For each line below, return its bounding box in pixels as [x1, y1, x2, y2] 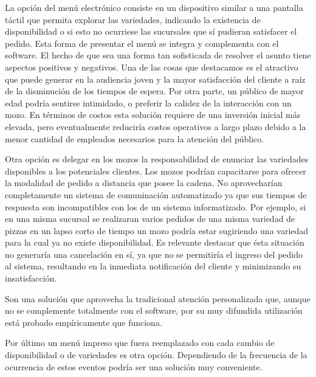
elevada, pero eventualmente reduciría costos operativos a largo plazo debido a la [5, 120, 306, 133]
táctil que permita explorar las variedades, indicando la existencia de [5, 13, 261, 26]
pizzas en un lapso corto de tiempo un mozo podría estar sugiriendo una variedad [5, 224, 309, 237]
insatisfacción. [5, 272, 57, 285]
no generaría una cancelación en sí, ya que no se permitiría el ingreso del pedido [5, 247, 303, 260]
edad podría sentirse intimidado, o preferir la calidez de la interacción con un [5, 96, 292, 109]
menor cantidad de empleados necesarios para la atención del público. [5, 132, 264, 145]
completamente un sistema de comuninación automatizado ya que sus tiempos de [5, 188, 307, 201]
